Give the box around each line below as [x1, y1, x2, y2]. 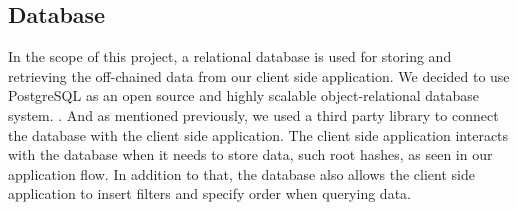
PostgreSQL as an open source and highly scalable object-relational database [8, 85, 480, 106]
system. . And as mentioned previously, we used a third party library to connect [8, 104, 499, 125]
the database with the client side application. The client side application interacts [8, 124, 509, 145]
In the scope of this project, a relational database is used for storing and [8, 46, 452, 67]
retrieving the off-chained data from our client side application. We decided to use [8, 65, 510, 86]
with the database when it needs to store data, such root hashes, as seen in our [8, 144, 493, 165]
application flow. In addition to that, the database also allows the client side [8, 163, 475, 184]
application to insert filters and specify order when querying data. [8, 183, 411, 204]
